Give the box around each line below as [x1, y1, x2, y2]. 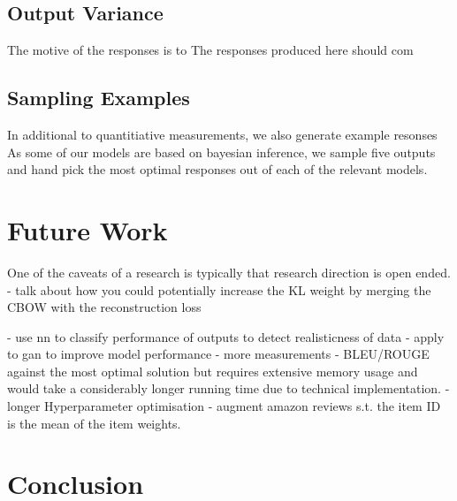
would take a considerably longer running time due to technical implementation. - [7, 379, 450, 398]
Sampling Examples [7, 84, 190, 111]
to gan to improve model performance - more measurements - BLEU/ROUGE [7, 345, 430, 363]
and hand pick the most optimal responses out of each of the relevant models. [7, 160, 428, 178]
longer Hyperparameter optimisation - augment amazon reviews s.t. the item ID [7, 397, 441, 415]
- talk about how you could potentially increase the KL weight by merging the [7, 280, 431, 299]
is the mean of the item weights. [7, 414, 181, 432]
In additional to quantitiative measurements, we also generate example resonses [7, 125, 438, 143]
